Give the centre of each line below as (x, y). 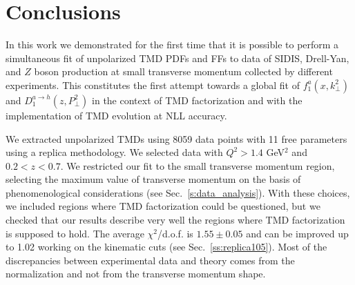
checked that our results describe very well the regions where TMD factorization (175, 220)
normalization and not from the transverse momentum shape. (136, 274)
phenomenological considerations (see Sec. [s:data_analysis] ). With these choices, (178, 192)
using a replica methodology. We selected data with (114, 152)
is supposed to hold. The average (75, 233)
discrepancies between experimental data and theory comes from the (150, 260)
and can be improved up (297, 233)
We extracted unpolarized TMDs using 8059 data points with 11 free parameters (176, 138)
